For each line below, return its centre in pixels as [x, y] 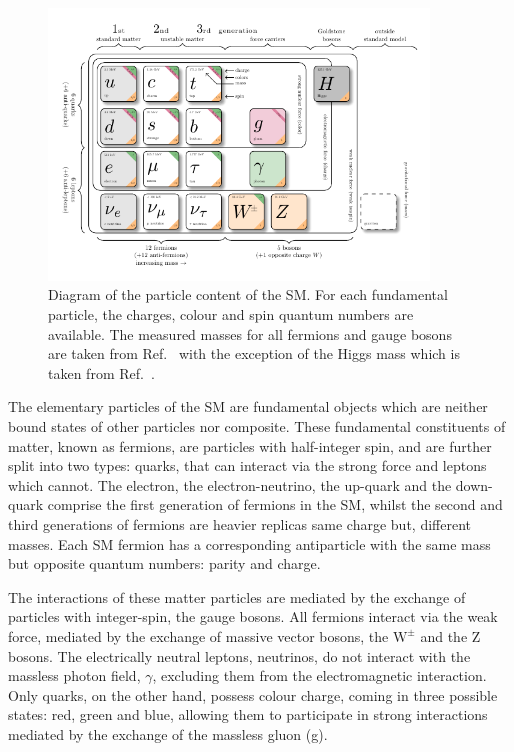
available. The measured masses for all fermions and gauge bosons [250, 333]
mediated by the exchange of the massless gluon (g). [168, 733]
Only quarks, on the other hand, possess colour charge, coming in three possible [253, 694]
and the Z [450, 635]
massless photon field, [74, 675]
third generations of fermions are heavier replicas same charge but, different [239, 523]
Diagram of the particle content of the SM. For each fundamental [248, 294]
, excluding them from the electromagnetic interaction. [319, 675]
